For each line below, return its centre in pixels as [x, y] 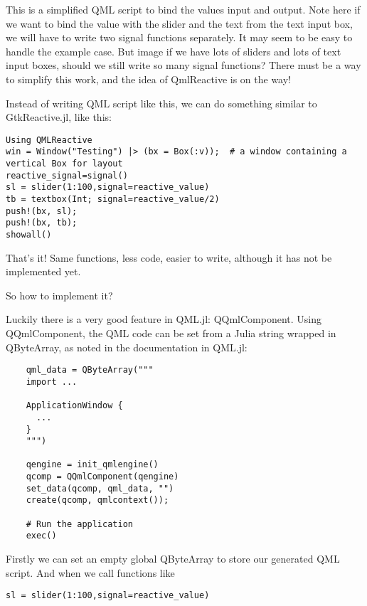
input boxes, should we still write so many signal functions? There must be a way [183, 65]
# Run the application [79, 524]
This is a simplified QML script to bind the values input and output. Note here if [183, 9]
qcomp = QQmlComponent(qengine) [102, 477]
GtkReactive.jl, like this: [59, 117]
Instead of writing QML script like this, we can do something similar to [161, 103]
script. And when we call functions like [90, 572]
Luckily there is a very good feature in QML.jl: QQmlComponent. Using [164, 319]
